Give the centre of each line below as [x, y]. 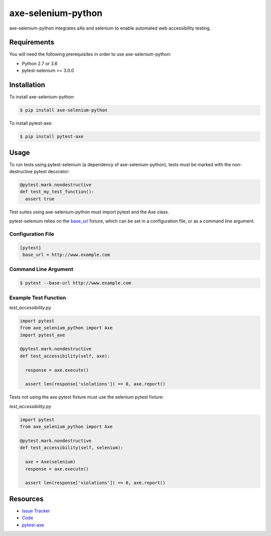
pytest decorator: [51, 171]
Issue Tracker [36, 511]
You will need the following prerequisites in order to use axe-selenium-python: [90, 54]
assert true [40, 199]
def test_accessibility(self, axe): [65, 356]
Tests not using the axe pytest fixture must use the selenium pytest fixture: [87, 397]
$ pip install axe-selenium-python [63, 110]
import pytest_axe [42, 335]
